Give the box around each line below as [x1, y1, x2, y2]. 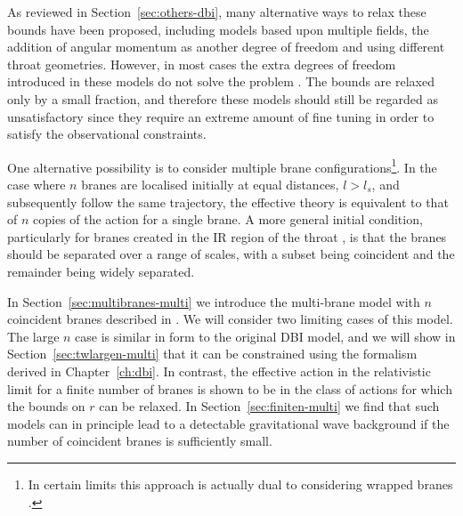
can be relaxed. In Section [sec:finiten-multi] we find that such [99, 397, 440, 415]
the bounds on [7, 397, 85, 415]
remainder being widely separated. [7, 262, 195, 280]
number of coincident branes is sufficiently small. [7, 431, 272, 450]
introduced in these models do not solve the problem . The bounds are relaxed [7, 72, 435, 91]
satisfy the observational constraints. [7, 125, 207, 143]
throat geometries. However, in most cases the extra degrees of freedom [7, 54, 396, 73]
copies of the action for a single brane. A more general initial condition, [33, 210, 423, 229]
